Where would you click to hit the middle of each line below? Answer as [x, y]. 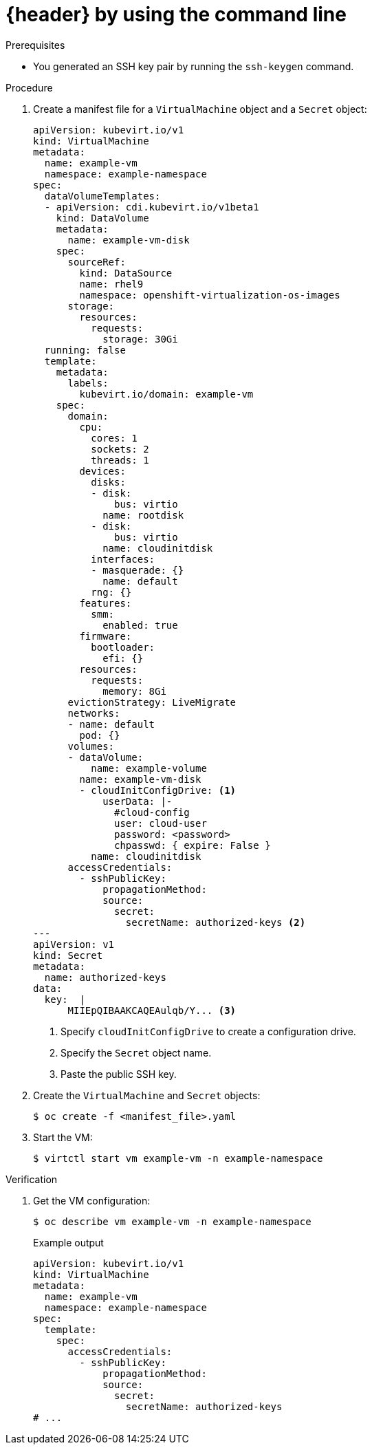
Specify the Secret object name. [136, 1052]
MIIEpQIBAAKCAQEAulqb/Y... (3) [152, 1010]
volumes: [91, 746]
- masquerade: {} [138, 570]
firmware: [106, 636]
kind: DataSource [126, 273]
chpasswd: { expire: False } [193, 845]
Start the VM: [63, 1137]
